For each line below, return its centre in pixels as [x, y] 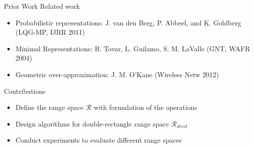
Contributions [25, 91]
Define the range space [50, 107]
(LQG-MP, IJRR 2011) [50, 32]
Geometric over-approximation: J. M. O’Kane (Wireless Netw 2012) [117, 74]
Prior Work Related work [42, 6]
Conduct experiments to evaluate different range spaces [99, 140]
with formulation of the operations [145, 107]
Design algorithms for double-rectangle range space [92, 123]
